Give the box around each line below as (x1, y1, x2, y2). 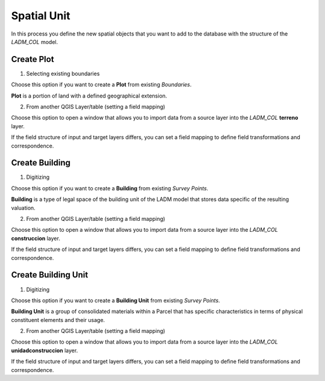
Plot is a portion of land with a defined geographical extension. (11, 92, 167, 99)
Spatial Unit (11, 9, 70, 22)
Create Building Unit (11, 270, 88, 280)
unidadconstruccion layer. (11, 347, 78, 354)
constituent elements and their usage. (11, 316, 105, 323)
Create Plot (11, 54, 54, 64)
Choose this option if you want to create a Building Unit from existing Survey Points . (11, 297, 220, 304)
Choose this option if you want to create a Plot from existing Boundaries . (11, 81, 192, 88)
